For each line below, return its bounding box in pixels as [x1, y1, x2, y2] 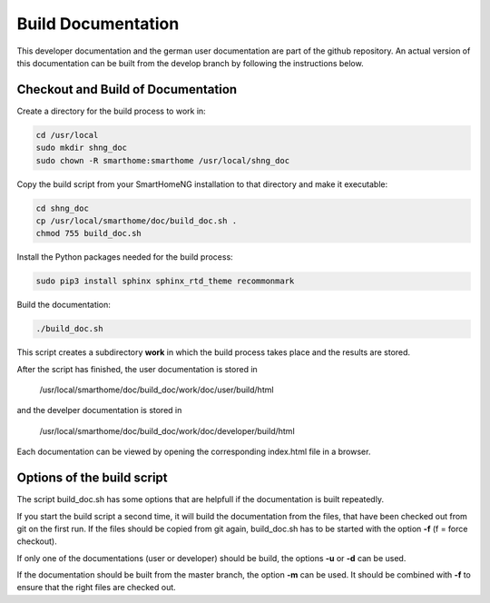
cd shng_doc [35, 203, 90, 213]
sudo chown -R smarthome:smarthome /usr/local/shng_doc [35, 155, 290, 165]
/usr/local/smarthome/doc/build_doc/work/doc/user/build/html [39, 384, 274, 395]
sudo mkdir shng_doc [35, 143, 127, 153]
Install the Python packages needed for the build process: [16, 252, 233, 262]
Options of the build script [16, 470, 168, 486]
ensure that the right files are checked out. [16, 582, 176, 593]
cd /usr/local [35, 130, 99, 140]
